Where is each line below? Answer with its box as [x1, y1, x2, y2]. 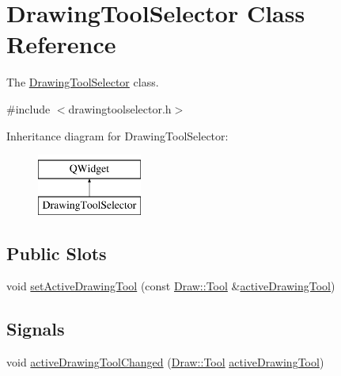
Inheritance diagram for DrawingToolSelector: [6, 127, 229, 144]
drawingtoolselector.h [68, 100, 172, 117]
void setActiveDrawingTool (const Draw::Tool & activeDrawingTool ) [6, 278, 335, 294]
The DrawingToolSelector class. [6, 74, 159, 90]
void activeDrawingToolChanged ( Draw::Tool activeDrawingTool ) [6, 354, 324, 370]
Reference [6, 28, 116, 60]
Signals [6, 317, 65, 341]
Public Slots [6, 240, 107, 265]
